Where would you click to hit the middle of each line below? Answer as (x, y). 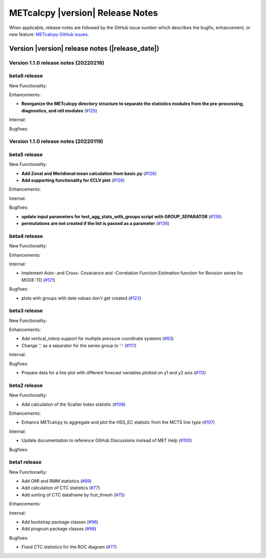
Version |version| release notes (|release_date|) (84, 49)
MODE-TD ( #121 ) (38, 280)
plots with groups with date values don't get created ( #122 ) (81, 298)
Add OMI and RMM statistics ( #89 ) (57, 481)
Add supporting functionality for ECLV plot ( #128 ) (73, 180)
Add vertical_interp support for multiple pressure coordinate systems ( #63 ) (98, 339)
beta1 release (25, 462)
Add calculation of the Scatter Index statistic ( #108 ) (73, 404)
